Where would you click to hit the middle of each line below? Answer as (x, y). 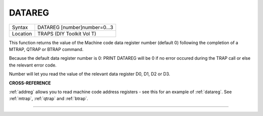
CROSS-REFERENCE (30, 83)
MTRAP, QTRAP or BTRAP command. (46, 49)
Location (22, 33)
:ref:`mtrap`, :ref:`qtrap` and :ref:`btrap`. (49, 99)
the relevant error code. (33, 65)
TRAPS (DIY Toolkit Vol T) (67, 33)
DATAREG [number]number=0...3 (75, 27)
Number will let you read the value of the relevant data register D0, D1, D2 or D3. (90, 74)
